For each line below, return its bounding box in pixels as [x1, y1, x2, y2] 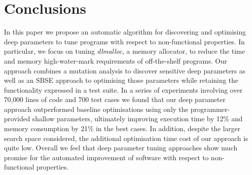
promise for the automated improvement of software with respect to [4, 152, 209, 162]
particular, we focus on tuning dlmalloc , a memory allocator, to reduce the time [4, 46, 245, 56]
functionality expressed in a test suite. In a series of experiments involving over [4, 84, 243, 95]
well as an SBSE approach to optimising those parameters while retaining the [4, 75, 238, 85]
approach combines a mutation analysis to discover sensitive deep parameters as [4, 65, 246, 75]
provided [4, 113, 30, 124]
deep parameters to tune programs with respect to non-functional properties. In [4, 36, 245, 46]
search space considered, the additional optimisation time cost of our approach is [4, 133, 248, 143]
